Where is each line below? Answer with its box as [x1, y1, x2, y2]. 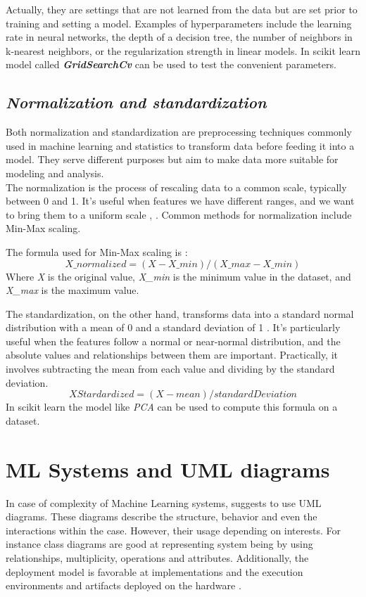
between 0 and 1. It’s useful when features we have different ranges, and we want [6, 193, 355, 208]
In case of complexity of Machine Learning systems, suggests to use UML [6, 495, 322, 510]
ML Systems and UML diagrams [6, 454, 330, 483]
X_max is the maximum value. [6, 283, 139, 297]
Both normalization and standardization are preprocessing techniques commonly [6, 124, 352, 139]
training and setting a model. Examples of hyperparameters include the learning [6, 15, 352, 30]
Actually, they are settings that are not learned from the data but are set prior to [6, 2, 358, 16]
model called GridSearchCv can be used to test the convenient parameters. [6, 57, 336, 72]
